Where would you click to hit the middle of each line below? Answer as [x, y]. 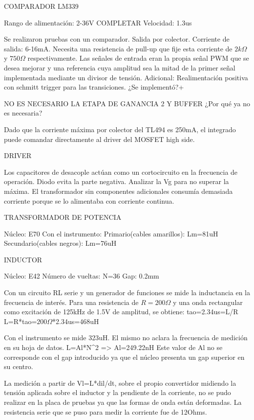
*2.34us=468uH [76, 321]
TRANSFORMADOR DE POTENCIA [63, 217]
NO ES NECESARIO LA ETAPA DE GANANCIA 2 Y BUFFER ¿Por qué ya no [127, 103]
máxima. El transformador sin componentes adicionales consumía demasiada [118, 191]
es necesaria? [23, 113]
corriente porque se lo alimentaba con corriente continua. [89, 200]
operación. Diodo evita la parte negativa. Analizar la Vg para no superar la [116, 181]
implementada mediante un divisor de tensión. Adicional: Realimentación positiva [126, 77]
